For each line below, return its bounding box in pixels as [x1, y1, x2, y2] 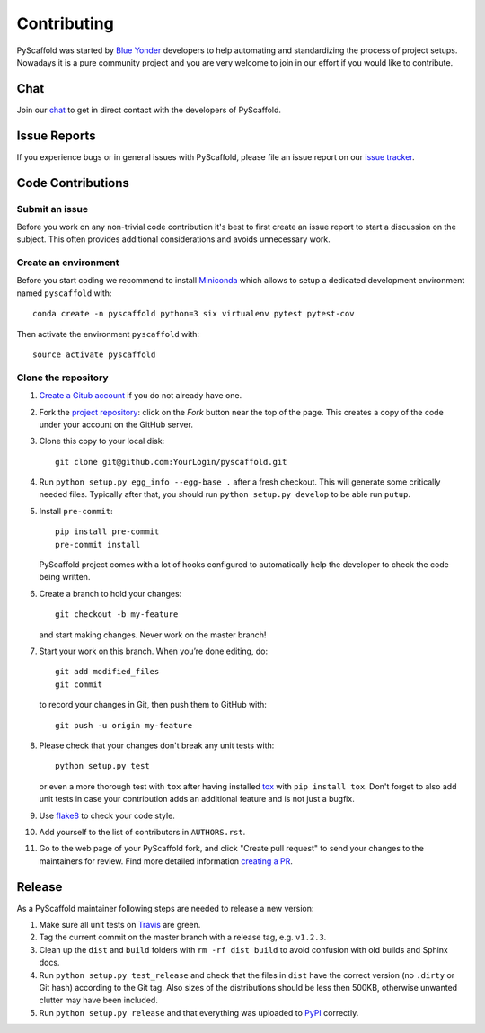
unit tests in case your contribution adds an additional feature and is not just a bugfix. [39, 794, 355, 805]
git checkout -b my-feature [55, 610, 179, 619]
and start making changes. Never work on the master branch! [39, 629, 267, 640]
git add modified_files [55, 666, 160, 677]
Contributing [16, 13, 114, 33]
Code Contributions [16, 175, 130, 191]
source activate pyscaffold [32, 350, 156, 360]
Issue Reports [16, 128, 96, 143]
